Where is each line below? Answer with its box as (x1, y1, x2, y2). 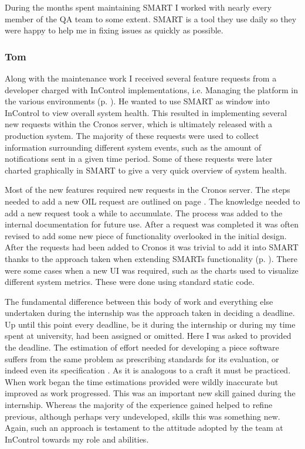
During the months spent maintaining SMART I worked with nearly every (5, 1, 272, 13)
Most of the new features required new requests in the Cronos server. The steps (5, 183, 290, 196)
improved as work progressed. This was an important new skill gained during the (5, 387, 296, 399)
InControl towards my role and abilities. (5, 433, 149, 445)
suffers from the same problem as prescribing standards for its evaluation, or (5, 352, 279, 365)
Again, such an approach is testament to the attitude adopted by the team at (5, 421, 283, 434)
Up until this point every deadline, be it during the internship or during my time (5, 318, 296, 330)
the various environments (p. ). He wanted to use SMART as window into (5, 95, 270, 107)
